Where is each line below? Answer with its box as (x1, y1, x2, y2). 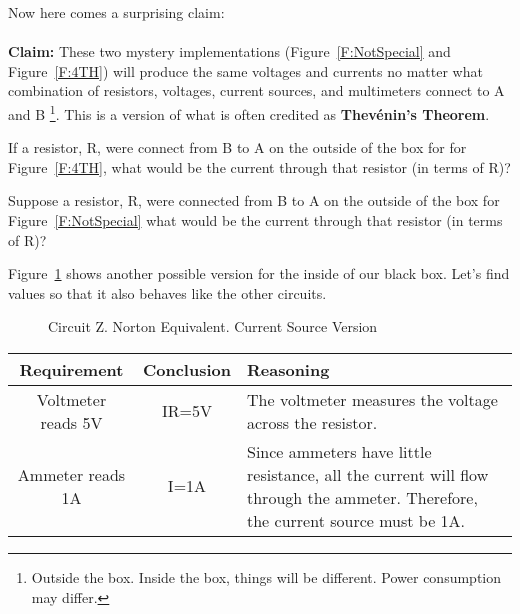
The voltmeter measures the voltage (247, 387, 498, 411)
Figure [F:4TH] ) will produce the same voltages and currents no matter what (8, 60, 483, 81)
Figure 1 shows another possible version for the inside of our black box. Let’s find (8, 263, 510, 284)
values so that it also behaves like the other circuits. (8, 282, 327, 303)
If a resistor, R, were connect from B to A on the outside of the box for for (8, 137, 467, 158)
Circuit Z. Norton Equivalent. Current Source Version (48, 316, 378, 337)
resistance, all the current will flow (247, 462, 489, 486)
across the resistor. (247, 410, 378, 434)
